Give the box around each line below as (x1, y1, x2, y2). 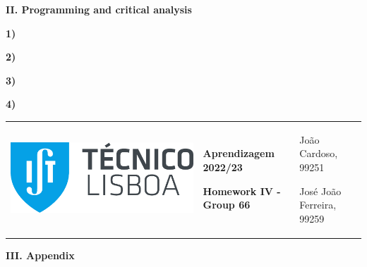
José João (299, 183, 342, 198)
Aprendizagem (203, 146, 275, 161)
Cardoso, (299, 146, 338, 161)
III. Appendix (6, 247, 75, 262)
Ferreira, (299, 197, 337, 212)
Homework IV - (203, 183, 281, 198)
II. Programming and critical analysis (6, 2, 192, 16)
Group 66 (203, 197, 251, 212)
